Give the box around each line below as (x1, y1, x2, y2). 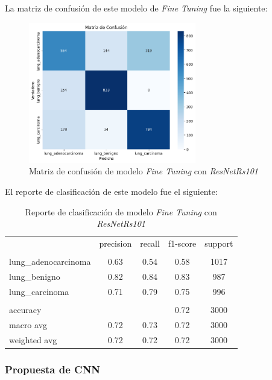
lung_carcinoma (9, 285, 69, 297)
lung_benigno (9, 270, 60, 283)
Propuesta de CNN (5, 361, 101, 376)
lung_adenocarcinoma (9, 255, 91, 268)
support (204, 237, 233, 250)
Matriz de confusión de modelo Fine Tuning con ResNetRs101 (29, 165, 258, 177)
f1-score (168, 237, 197, 250)
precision (99, 237, 132, 250)
